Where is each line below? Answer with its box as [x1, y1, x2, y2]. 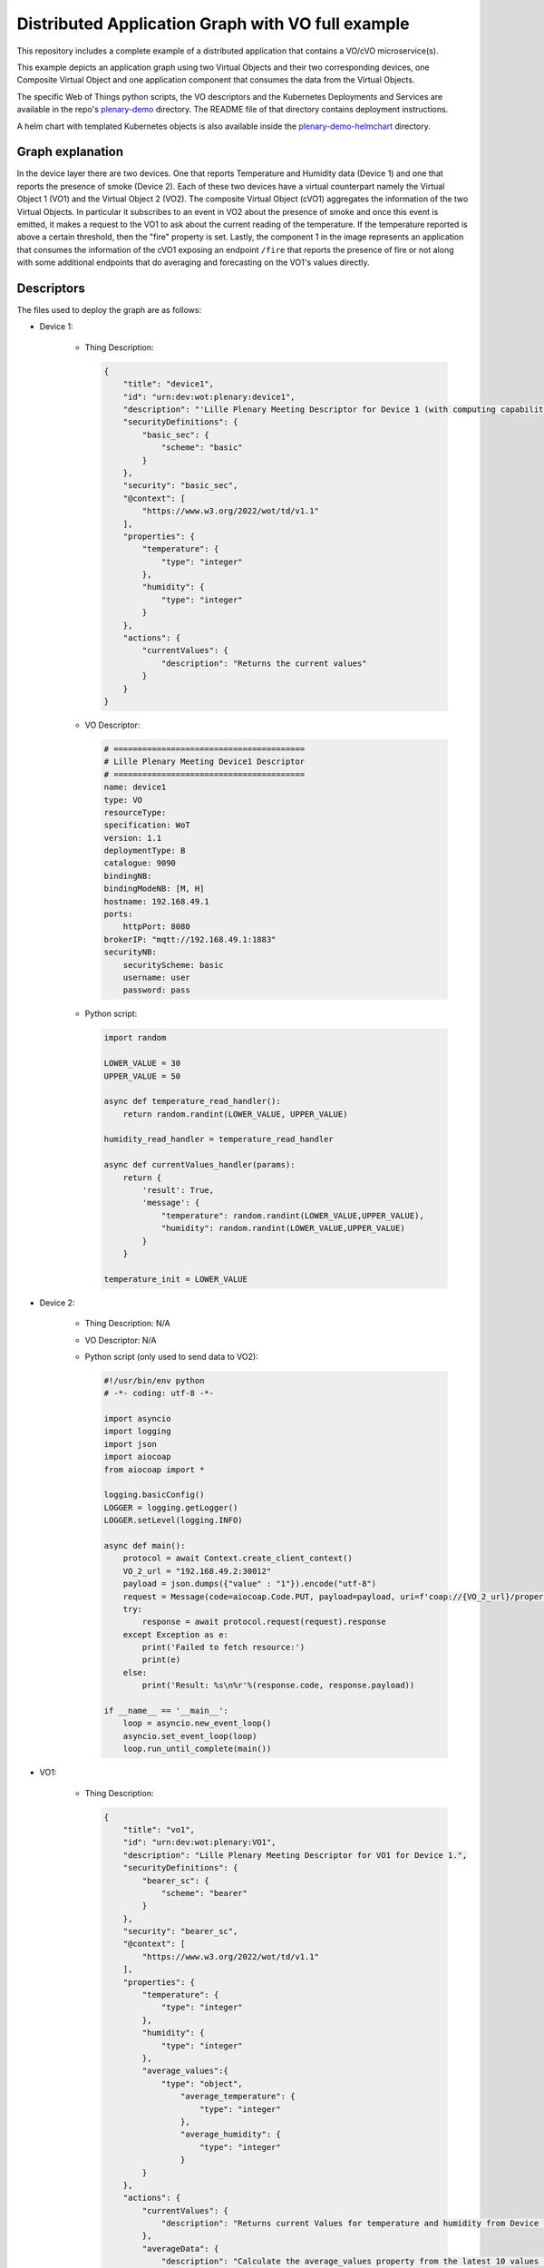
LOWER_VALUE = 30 [103, 1058, 181, 1069]
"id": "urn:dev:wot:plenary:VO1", [122, 1837, 277, 1848]
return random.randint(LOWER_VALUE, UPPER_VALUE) [122, 1109, 348, 1119]
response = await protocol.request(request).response [141, 1617, 386, 1628]
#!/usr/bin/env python [103, 1375, 205, 1385]
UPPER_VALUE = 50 [103, 1070, 181, 1081]
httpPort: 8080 [122, 922, 190, 932]
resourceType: [103, 807, 167, 817]
